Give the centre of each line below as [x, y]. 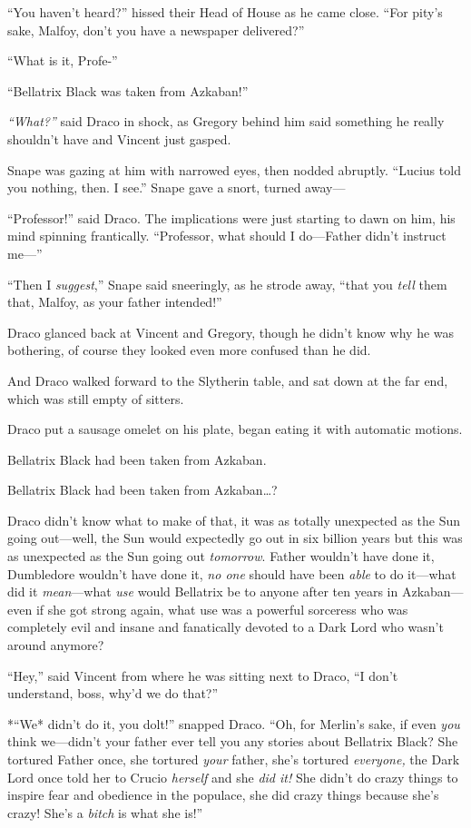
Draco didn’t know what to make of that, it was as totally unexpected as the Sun [234, 520]
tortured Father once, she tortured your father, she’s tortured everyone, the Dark [234, 759]
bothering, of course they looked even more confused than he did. [189, 350]
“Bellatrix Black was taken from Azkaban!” [128, 90]
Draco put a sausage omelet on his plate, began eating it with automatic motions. [235, 429]
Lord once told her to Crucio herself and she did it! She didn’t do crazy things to [233, 777]
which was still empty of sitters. [96, 398]
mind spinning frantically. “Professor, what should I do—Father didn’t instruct [227, 236]
